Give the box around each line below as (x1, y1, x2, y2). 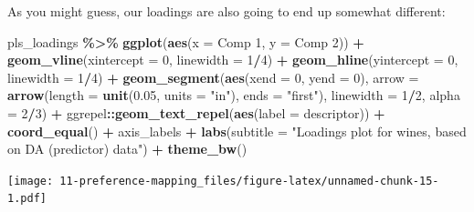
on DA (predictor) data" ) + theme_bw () (7, 139, 248, 158)
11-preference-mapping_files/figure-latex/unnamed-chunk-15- (59, 174, 439, 187)
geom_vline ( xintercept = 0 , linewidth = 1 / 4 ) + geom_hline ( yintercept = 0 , (7, 50, 458, 69)
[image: (7, 174, 54, 187)
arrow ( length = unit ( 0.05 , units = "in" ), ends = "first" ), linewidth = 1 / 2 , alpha (7, 86, 460, 105)
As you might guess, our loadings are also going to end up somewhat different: (7, 2, 446, 20)
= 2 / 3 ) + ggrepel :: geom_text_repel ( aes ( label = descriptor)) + (7, 103, 385, 122)
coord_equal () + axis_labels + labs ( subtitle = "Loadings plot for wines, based (7, 121, 467, 140)
